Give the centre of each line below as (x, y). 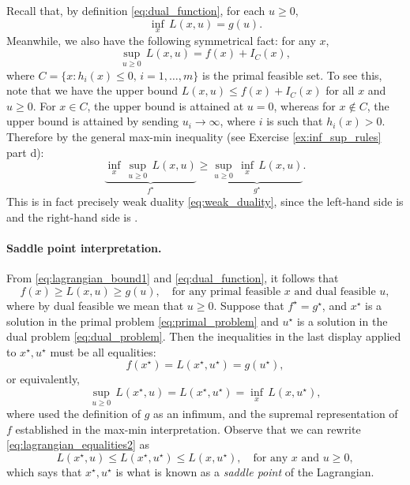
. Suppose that (249, 305)
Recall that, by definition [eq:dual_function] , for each (136, 10)
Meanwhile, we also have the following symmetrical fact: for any (161, 40)
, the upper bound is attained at (166, 105)
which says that (44, 471)
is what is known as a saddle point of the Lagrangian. (245, 471)
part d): (25, 152)
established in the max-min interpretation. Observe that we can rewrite (188, 429)
